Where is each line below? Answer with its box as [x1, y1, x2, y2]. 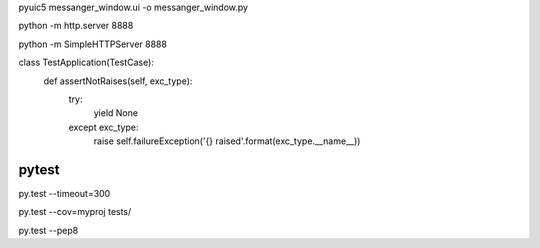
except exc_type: [68, 121, 139, 133]
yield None [93, 107, 139, 119]
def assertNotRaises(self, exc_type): [43, 75, 193, 87]
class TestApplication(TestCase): [18, 56, 155, 69]
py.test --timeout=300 [18, 188, 111, 200]
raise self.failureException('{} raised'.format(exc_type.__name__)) [93, 135, 361, 147]
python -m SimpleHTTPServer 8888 [18, 38, 167, 50]
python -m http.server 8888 [18, 20, 134, 32]
